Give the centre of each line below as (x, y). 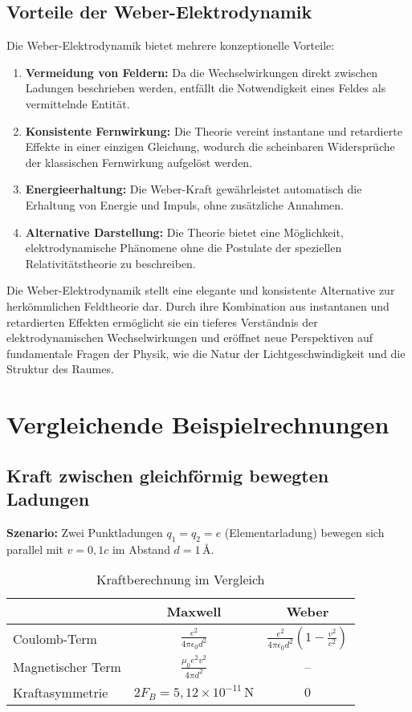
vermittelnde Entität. (78, 103)
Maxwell (194, 612)
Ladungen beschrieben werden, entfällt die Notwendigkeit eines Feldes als (206, 88)
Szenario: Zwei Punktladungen (85, 532)
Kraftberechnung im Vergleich (181, 580)
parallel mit (35, 549)
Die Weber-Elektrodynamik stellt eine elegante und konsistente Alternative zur (201, 290)
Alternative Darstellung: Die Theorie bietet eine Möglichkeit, (184, 232)
